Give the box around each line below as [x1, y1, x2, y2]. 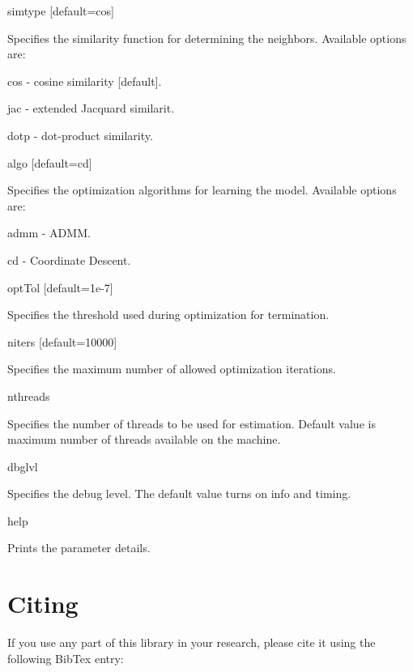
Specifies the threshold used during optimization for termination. [7, 306, 330, 323]
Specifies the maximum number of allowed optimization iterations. [7, 360, 336, 377]
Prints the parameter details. [7, 539, 151, 556]
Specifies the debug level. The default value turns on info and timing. [7, 485, 351, 502]
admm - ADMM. [7, 224, 91, 241]
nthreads [7, 387, 50, 404]
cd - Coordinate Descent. [7, 251, 131, 268]
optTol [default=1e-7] [7, 279, 113, 296]
